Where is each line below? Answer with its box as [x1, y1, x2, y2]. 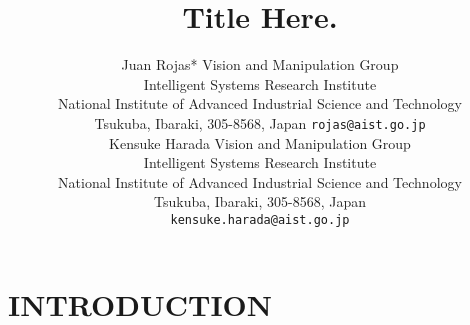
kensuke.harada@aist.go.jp [170, 212, 350, 227]
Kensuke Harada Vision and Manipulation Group [109, 132, 411, 153]
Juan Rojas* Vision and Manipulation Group [121, 54, 399, 75]
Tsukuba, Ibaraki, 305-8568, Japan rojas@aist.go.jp [94, 112, 426, 133]
